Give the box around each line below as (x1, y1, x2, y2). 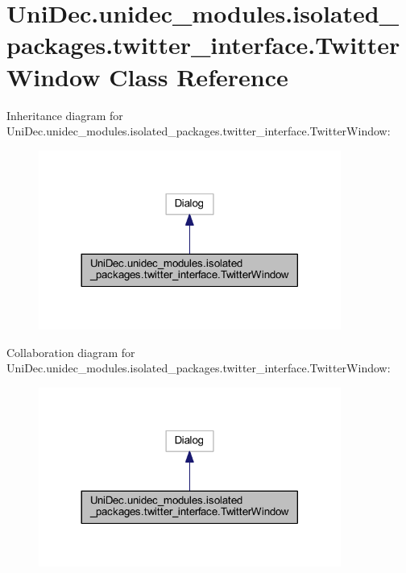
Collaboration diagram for (6, 343, 135, 360)
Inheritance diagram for (6, 106, 123, 123)
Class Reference (109, 60, 288, 93)
